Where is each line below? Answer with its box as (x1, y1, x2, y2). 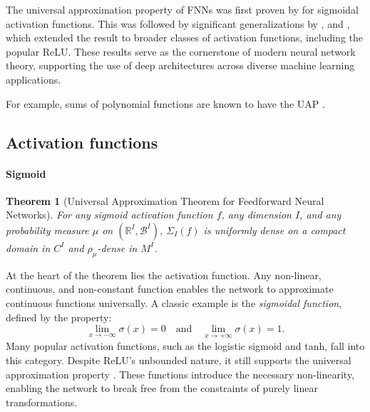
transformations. (6, 394, 78, 409)
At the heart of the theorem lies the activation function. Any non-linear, (6, 267, 322, 282)
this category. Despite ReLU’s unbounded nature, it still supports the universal (6, 352, 351, 367)
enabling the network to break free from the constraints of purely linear (6, 381, 318, 396)
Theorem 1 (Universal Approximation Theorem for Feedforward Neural (6, 193, 324, 208)
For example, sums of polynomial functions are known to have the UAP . (6, 96, 325, 111)
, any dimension (221, 207, 292, 222)
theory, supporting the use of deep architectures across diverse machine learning (6, 58, 355, 73)
